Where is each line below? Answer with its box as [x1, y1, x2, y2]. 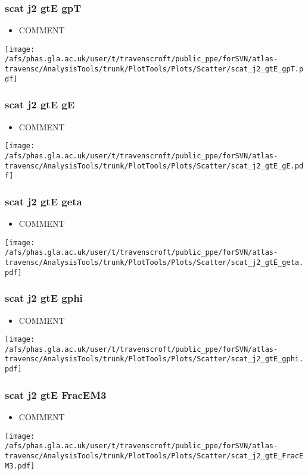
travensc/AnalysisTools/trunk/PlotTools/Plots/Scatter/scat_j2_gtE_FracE [5, 451, 304, 460]
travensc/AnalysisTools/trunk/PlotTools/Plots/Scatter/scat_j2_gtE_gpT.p [5, 65, 304, 74]
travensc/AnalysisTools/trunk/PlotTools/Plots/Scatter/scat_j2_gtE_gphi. [5, 355, 304, 364]
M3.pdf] [5, 461, 35, 470]
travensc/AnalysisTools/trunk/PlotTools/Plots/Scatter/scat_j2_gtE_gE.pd [5, 161, 304, 170]
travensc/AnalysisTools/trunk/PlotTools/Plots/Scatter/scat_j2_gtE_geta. [5, 258, 304, 267]
